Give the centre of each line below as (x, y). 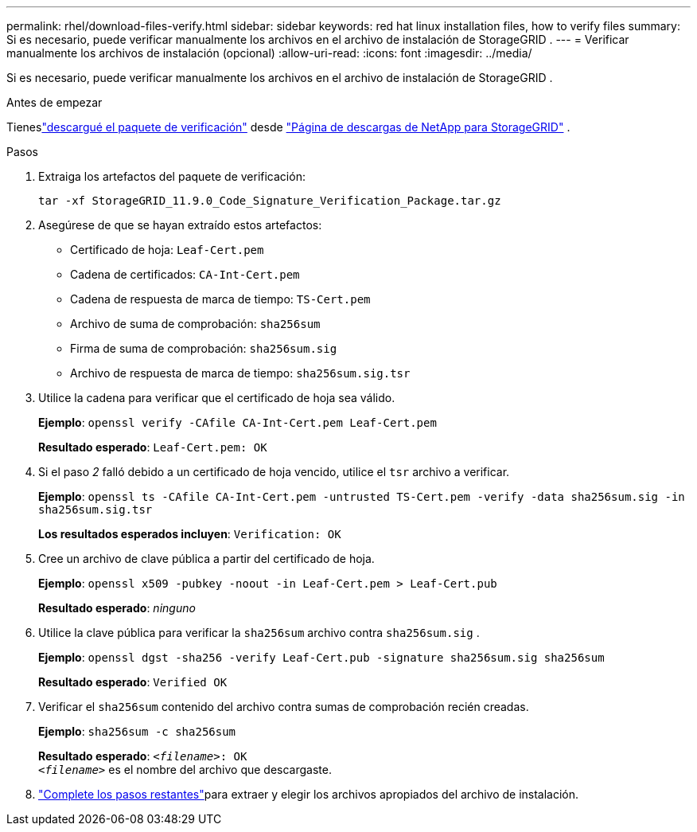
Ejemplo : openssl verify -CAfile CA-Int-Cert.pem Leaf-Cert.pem (238, 422)
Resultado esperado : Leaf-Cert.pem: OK (153, 447)
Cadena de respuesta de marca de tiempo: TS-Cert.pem (220, 299)
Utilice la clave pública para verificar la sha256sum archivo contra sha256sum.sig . (259, 633)
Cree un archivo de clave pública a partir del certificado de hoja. (206, 559)
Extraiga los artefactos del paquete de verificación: (172, 176)
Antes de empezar (55, 102)
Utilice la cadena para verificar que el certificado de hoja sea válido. (217, 398)
